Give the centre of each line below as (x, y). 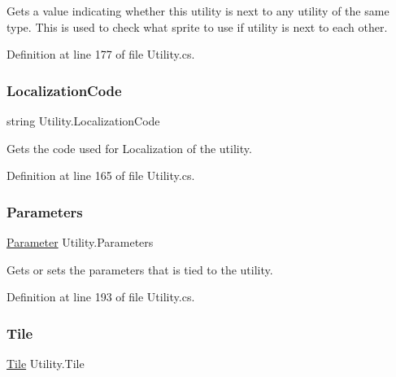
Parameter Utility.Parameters (80, 242)
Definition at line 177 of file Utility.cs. (101, 54)
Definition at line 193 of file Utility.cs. (101, 297)
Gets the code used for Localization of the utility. (129, 148)
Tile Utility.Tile (46, 363)
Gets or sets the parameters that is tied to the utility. (140, 269)
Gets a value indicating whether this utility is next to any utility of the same (198, 11)
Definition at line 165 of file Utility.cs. (101, 175)
